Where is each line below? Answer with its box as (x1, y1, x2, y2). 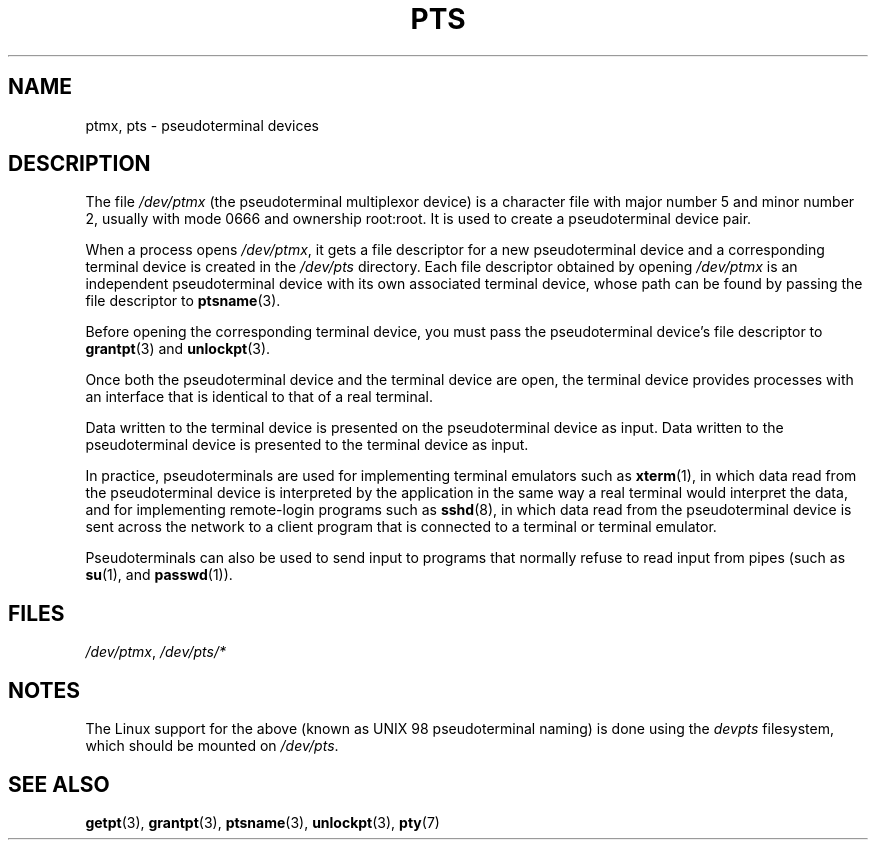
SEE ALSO (8, 771, 110, 797)
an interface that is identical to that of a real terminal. (85, 388, 433, 406)
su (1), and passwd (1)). (85, 566, 233, 584)
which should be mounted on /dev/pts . (85, 737, 339, 755)
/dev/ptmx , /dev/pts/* (85, 643, 226, 661)
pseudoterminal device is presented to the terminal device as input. (85, 436, 529, 454)
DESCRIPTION (8, 151, 151, 177)
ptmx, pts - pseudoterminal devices (85, 116, 319, 134)
